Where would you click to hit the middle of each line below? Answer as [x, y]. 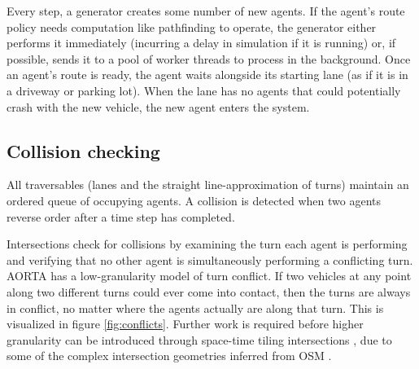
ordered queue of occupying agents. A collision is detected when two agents [194, 200]
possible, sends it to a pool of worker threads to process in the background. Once [209, 58]
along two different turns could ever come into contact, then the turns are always [209, 291]
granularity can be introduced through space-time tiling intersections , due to [199, 339]
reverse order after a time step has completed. [121, 216]
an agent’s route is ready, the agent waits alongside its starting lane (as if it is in [207, 75]
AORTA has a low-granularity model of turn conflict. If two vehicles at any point [209, 276]
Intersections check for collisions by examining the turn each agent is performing [207, 244]
